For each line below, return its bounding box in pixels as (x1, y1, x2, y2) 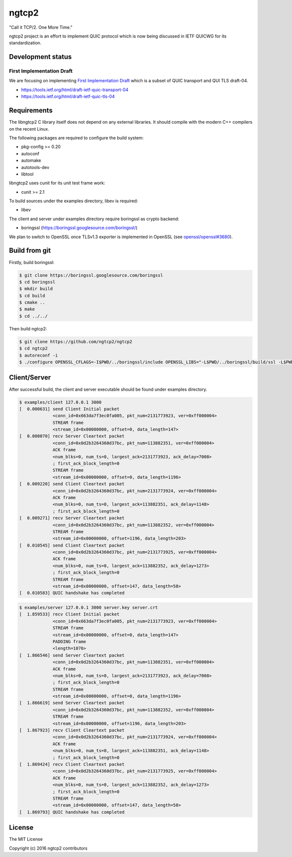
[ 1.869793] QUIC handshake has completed (19, 809, 125, 815)
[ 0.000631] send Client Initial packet (19, 406, 120, 412)
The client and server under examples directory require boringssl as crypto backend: (9, 216, 180, 222)
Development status (9, 53, 72, 61)
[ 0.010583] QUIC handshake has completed (19, 590, 125, 596)
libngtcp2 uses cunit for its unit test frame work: (9, 180, 106, 186)
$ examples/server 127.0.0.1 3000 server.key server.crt (19, 605, 158, 610)
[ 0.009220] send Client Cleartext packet (19, 481, 125, 487)
